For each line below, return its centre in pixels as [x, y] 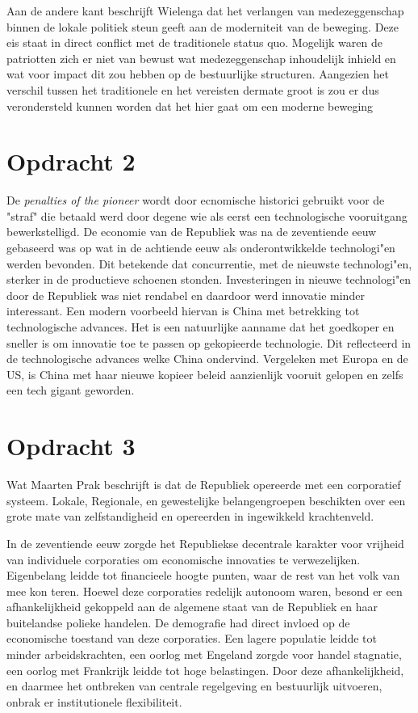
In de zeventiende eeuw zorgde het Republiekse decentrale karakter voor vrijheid [205, 543]
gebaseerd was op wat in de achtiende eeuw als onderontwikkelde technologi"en [201, 248]
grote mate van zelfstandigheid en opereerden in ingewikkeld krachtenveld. [190, 516]
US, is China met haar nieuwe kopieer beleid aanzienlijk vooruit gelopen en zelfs [205, 374]
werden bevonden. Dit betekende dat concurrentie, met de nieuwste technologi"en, [209, 263]
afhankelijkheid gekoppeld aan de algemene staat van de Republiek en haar [192, 607]
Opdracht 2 [71, 161]
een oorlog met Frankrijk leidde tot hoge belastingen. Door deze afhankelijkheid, [205, 670]
